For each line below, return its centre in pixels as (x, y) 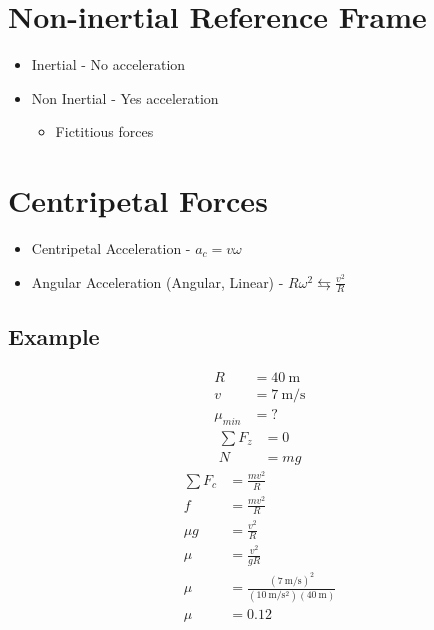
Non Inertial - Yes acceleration (125, 97)
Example (54, 335)
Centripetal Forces (138, 200)
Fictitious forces (104, 131)
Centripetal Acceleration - (111, 248)
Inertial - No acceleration (108, 64)
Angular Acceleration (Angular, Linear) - (157, 281)
